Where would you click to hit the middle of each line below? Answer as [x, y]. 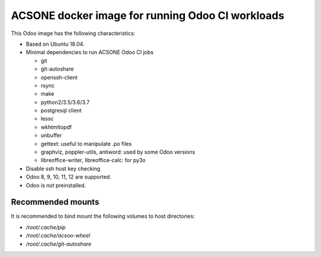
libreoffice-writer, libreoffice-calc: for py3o [93, 160]
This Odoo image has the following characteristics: [73, 33]
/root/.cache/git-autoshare [59, 244]
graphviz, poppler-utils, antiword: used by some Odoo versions [118, 152]
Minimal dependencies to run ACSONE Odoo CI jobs [90, 52]
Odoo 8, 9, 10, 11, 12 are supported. [69, 177]
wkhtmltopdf [56, 127]
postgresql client [61, 110]
